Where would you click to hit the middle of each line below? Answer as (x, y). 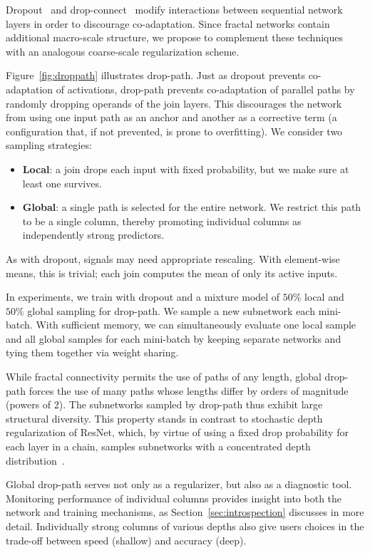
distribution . (35, 460)
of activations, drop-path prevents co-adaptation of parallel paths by (205, 89)
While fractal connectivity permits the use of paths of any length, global (164, 377)
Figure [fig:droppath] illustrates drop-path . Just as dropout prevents (155, 75)
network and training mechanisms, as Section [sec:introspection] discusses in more (185, 512)
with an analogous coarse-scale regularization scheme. (123, 51)
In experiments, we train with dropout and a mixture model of (143, 297)
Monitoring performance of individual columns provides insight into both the (174, 498)
